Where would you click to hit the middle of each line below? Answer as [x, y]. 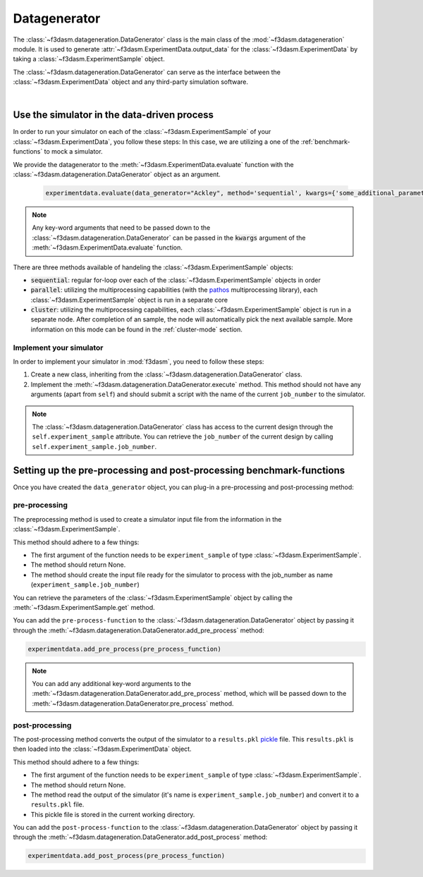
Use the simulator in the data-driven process [114, 115]
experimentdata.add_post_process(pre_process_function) [127, 856]
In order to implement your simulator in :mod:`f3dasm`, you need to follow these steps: [139, 361]
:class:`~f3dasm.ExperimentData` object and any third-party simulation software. [131, 82]
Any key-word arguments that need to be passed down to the [121, 228]
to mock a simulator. [73, 152]
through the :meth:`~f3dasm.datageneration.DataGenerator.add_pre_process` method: [139, 630]
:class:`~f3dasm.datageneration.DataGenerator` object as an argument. [117, 174]
